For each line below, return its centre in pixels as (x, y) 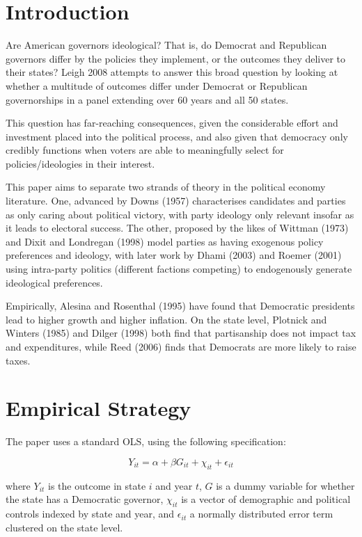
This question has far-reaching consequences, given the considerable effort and (172, 123)
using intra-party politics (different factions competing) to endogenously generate (179, 269)
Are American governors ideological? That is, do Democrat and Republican (166, 45)
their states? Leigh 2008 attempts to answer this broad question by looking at (172, 72)
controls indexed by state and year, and (90, 514)
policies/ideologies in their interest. (80, 163)
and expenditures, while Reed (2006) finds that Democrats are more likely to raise (181, 346)
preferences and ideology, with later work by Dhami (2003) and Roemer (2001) (174, 255)
